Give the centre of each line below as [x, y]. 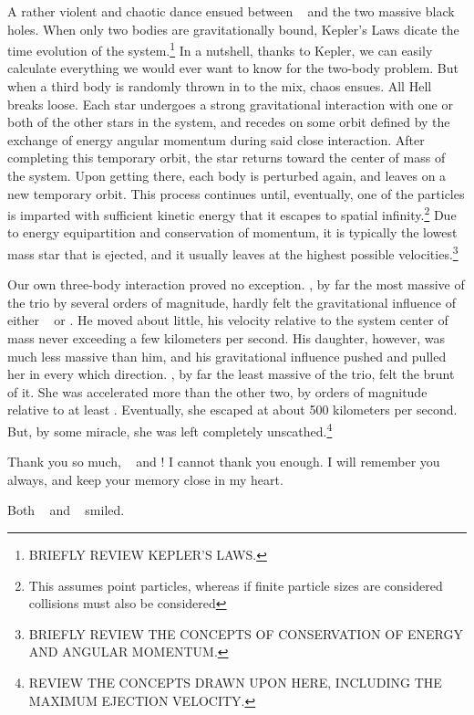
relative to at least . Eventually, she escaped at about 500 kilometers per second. [232, 410]
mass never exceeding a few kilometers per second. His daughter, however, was [227, 338]
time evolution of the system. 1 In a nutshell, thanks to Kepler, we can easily [220, 49]
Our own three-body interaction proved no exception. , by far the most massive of [236, 284]
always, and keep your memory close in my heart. [145, 479]
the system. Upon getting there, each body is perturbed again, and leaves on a [227, 175]
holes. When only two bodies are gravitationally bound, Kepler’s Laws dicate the [233, 29]
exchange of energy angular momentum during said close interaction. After [216, 139]
